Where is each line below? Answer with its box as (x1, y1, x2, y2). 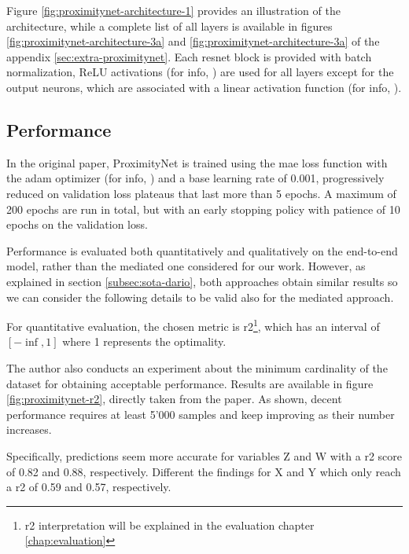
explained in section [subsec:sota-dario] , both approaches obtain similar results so (6, 273, 398, 289)
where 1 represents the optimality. (62, 333, 227, 350)
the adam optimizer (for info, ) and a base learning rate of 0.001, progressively (6, 170, 385, 186)
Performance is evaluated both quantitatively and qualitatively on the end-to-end (6, 242, 398, 259)
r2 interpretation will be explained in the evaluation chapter (24, 516, 315, 533)
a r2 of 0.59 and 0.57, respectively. (6, 479, 171, 495)
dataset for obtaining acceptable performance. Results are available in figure (6, 375, 374, 391)
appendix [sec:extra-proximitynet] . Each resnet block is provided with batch (6, 48, 372, 64)
